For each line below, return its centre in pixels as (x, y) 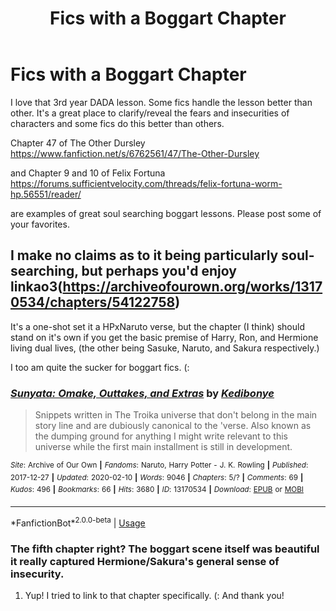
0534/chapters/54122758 (93, 302)
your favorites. (40, 224)
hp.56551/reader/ (46, 194)
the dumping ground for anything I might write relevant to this (161, 436)
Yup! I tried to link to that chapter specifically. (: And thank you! (154, 595)
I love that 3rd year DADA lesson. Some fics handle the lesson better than (161, 102)
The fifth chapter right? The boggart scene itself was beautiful (165, 549)
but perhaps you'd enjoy (159, 271)
